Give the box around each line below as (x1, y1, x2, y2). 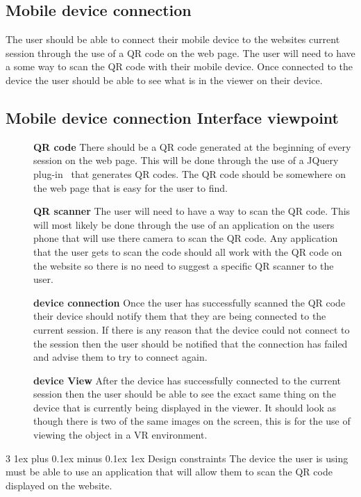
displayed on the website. (6, 478, 112, 492)
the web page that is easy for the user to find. (33, 180, 228, 195)
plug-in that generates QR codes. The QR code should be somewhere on (33, 166, 346, 181)
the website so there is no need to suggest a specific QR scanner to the (33, 258, 334, 272)
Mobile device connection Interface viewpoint (6, 106, 339, 128)
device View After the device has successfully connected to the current (33, 373, 341, 387)
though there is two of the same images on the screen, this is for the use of (33, 414, 351, 428)
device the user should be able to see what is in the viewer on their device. (6, 72, 323, 87)
